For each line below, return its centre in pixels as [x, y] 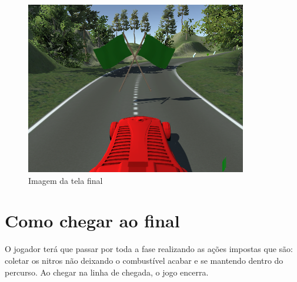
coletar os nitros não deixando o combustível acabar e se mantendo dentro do [144, 260]
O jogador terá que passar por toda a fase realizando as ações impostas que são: [149, 249]
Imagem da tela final [66, 180]
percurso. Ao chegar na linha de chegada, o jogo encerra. [107, 272]
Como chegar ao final [92, 221]
